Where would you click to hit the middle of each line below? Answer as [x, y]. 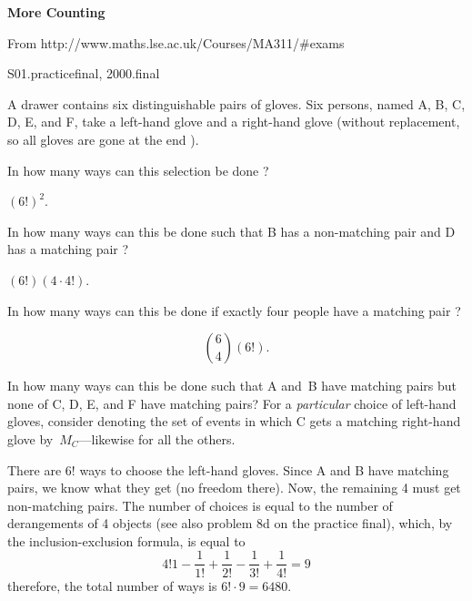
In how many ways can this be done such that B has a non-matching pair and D [231, 231]
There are [35, 469]
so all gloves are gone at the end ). [103, 139]
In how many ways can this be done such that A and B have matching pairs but [232, 386]
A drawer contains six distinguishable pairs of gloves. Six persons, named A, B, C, [236, 103]
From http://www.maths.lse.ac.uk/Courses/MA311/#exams [176, 42]
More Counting [56, 12]
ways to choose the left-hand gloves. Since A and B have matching [264, 469]
